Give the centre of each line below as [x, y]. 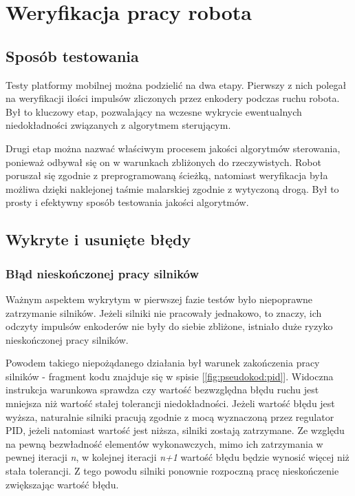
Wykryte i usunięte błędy [98, 239]
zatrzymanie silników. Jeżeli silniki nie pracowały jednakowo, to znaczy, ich [164, 312]
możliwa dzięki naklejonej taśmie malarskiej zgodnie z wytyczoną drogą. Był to [172, 188]
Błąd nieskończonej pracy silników [103, 273]
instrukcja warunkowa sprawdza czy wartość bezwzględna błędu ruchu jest [162, 390]
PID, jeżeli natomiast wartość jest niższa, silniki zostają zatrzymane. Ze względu [175, 430]
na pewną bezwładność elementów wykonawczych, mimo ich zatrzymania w [164, 443]
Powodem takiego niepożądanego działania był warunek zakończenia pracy [163, 363]
